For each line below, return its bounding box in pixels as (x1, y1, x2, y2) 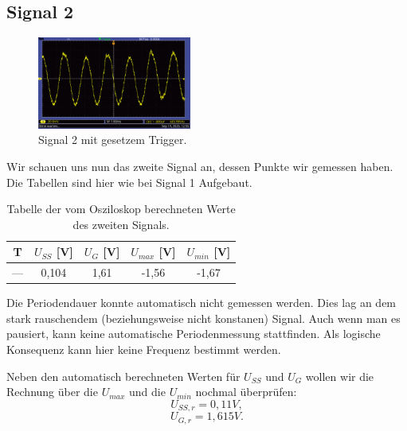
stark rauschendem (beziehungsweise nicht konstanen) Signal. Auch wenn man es (6, 309, 401, 326)
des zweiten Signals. (72, 215, 170, 232)
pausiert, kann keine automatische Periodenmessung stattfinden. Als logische (6, 325, 381, 342)
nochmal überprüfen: (195, 383, 297, 400)
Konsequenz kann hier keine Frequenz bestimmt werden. (6, 341, 281, 358)
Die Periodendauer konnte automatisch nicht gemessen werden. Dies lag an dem (6, 294, 397, 311)
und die (129, 383, 166, 400)
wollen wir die (305, 367, 374, 384)
